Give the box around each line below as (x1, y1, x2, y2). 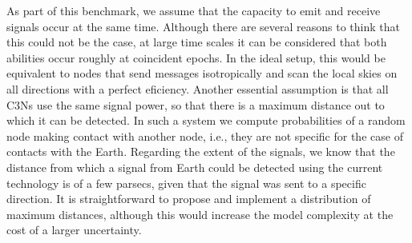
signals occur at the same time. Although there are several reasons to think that (6, 18, 401, 34)
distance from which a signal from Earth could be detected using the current (6, 158, 383, 175)
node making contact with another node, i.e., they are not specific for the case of (6, 127, 403, 144)
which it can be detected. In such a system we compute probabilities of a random (6, 112, 406, 129)
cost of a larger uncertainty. (6, 221, 142, 238)
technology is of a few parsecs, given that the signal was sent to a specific (6, 174, 366, 191)
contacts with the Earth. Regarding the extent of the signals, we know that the (6, 143, 395, 160)
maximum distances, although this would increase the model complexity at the (6, 205, 394, 222)
